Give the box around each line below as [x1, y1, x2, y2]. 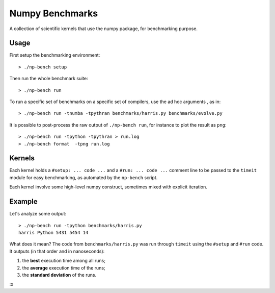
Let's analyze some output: [9, 211, 66, 217]
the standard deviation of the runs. [22, 272, 97, 278]
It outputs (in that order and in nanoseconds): [9, 248, 105, 254]
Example [9, 197, 38, 206]
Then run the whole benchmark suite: [9, 76, 89, 82]
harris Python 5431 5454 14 [18, 230, 89, 235]
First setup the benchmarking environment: [9, 52, 100, 58]
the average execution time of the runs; [22, 264, 105, 271]
